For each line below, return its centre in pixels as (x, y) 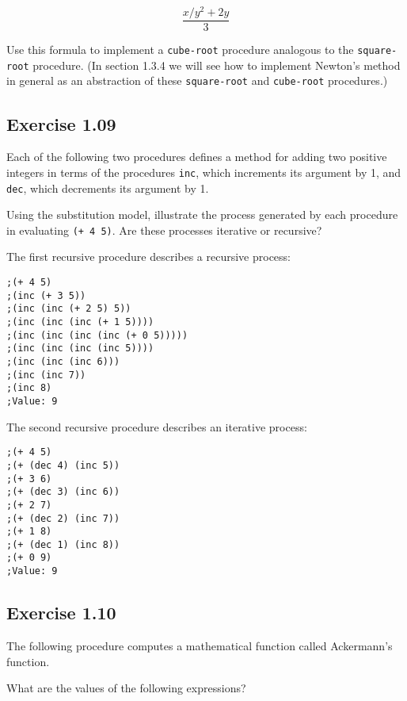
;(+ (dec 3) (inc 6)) (63, 492)
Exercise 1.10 (61, 613)
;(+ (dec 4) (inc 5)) (63, 465)
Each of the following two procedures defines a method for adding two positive (197, 157)
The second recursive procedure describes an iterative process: (157, 426)
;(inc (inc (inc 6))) (63, 362)
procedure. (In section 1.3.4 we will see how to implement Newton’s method (217, 65)
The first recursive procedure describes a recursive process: (149, 257)
